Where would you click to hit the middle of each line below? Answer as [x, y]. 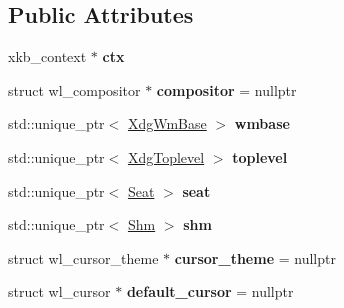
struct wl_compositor [74, 89]
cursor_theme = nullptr [255, 257]
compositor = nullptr [226, 89]
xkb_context [47, 56]
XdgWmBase [167, 123]
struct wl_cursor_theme [83, 257]
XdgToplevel [166, 156]
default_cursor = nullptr [210, 291]
